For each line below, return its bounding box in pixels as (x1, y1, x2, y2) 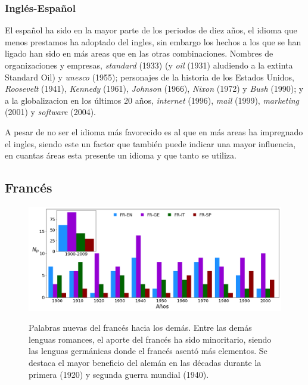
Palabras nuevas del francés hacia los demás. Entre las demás (29, 321, 252, 334)
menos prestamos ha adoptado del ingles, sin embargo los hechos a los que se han (5, 35, 301, 48)
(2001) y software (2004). (5, 105, 96, 118)
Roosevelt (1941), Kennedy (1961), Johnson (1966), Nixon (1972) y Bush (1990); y (5, 82, 304, 95)
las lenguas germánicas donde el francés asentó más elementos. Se (29, 344, 267, 357)
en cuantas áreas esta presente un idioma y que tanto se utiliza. (5, 149, 237, 162)
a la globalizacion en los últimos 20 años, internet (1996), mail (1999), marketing (5, 94, 300, 106)
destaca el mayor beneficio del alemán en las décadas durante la (29, 356, 262, 369)
